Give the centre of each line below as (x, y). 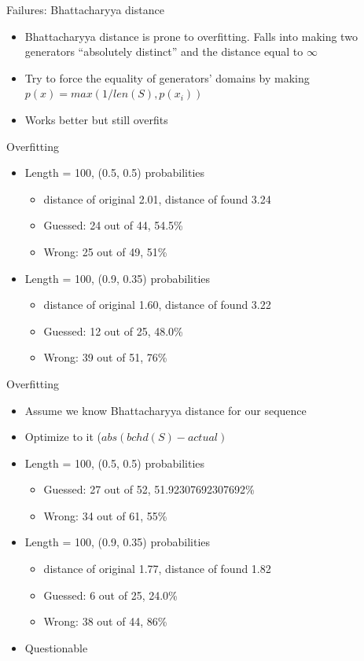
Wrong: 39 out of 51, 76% (105, 357)
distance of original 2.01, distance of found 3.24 (157, 198)
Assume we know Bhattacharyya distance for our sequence (165, 410)
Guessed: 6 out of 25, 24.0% (110, 595)
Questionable (56, 647)
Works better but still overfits (96, 119)
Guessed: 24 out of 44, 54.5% (113, 225)
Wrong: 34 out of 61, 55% (105, 515)
